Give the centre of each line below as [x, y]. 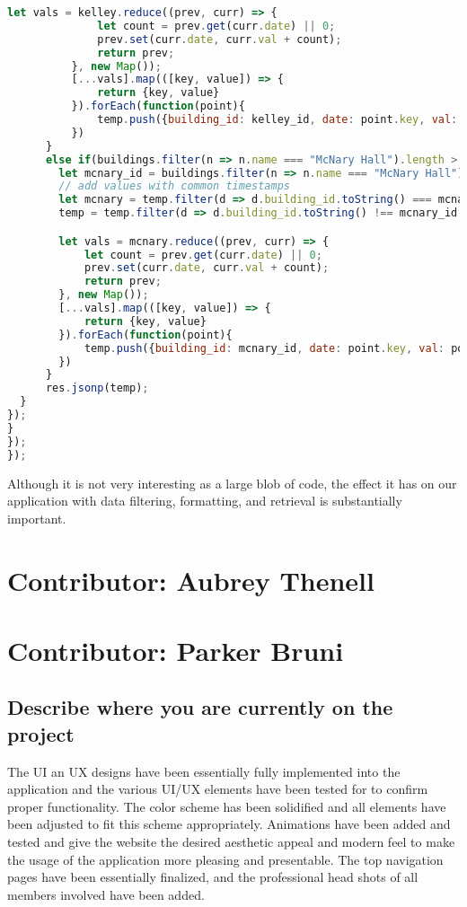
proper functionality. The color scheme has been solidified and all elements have [227, 806]
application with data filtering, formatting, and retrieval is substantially [205, 501]
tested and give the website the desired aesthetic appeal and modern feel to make [231, 842]
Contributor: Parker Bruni [176, 650]
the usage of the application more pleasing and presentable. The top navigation [225, 859]
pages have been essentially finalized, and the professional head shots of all [213, 877]
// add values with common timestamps [174, 186]
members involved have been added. [106, 894]
